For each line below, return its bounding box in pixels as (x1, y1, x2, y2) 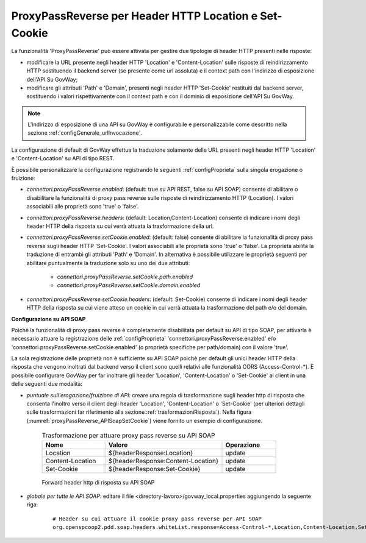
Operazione (225, 441, 260, 449)
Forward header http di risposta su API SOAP (41, 478, 155, 486)
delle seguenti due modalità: (11, 380, 82, 388)
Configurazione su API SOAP (11, 315, 86, 322)
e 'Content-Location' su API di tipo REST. (11, 155, 115, 162)
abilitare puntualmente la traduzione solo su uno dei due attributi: (26, 259, 190, 266)
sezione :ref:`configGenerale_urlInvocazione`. (27, 129, 143, 137)
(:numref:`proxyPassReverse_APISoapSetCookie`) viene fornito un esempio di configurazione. (26, 417, 263, 424)
